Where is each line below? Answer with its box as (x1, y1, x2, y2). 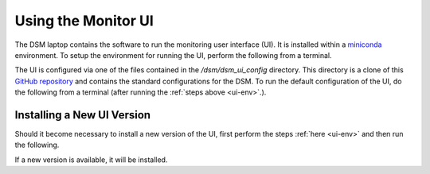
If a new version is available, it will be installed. (14, 155, 168, 164)
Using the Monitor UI (14, 12, 154, 29)
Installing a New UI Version (14, 108, 151, 122)
